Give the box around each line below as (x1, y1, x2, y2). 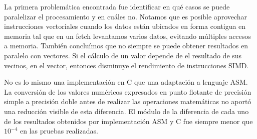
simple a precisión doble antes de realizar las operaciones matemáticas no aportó (4, 96, 251, 107)
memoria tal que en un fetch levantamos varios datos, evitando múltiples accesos (4, 30, 251, 41)
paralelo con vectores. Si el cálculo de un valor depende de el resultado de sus (4, 50, 242, 60)
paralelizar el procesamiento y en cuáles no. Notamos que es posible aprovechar (4, 11, 247, 21)
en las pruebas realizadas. (20, 126, 98, 136)
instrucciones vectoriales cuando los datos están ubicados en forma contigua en (4, 21, 246, 31)
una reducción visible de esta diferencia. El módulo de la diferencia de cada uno (4, 106, 249, 116)
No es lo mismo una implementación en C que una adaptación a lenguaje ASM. (4, 77, 248, 87)
